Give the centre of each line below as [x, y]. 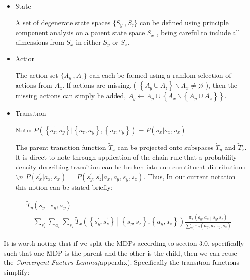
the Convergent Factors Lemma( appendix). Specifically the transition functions [122, 262]
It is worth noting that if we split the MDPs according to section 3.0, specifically [124, 243]
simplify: [17, 272]
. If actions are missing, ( [99, 85]
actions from [34, 85]
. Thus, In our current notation [190, 176]
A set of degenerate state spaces [63, 22]
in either [88, 42]
